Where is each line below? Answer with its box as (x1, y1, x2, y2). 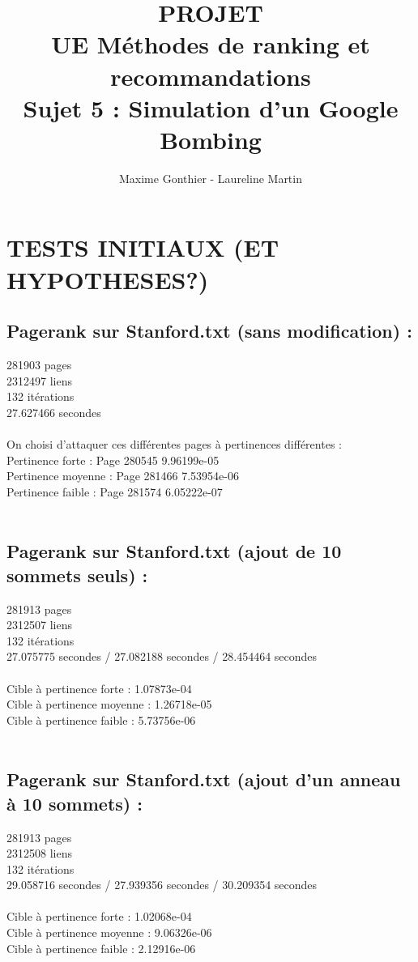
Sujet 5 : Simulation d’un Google (23, 91, 399, 124)
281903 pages (6, 356, 72, 373)
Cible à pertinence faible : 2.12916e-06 (6, 939, 196, 956)
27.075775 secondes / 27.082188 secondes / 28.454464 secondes (6, 648, 318, 665)
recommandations (110, 59, 311, 92)
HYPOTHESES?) (6, 262, 209, 296)
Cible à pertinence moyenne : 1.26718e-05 (6, 696, 212, 713)
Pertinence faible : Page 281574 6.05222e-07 (6, 483, 223, 500)
